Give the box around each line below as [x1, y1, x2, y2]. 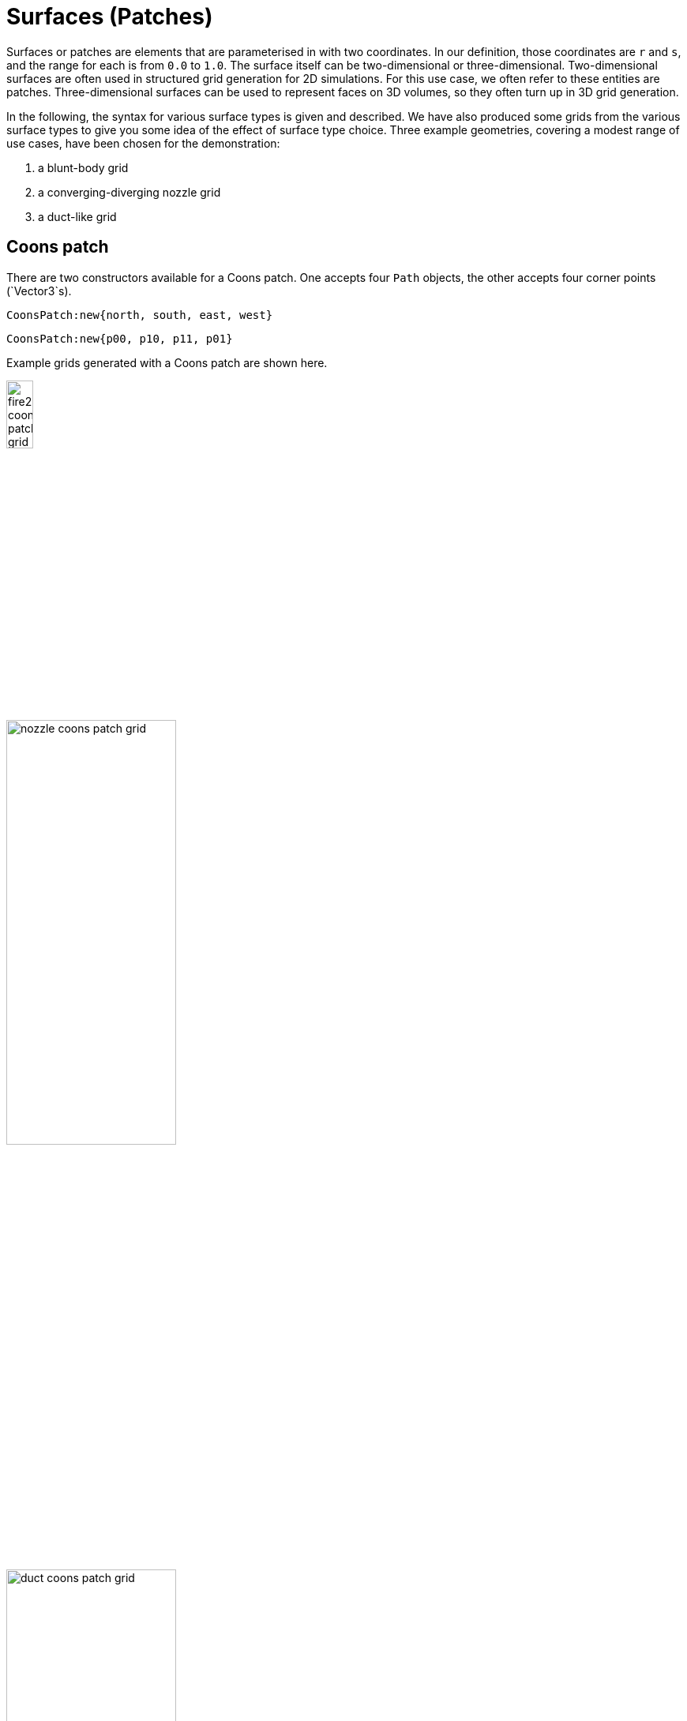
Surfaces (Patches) [6, 3, 213, 30]
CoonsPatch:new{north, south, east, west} [6, 308, 273, 321]
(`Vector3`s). [6, 283, 72, 298]
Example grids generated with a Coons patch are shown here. [6, 355, 328, 369]
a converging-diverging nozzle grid [38, 185, 221, 199]
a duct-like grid [38, 209, 117, 223]
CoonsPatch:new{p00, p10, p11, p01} [6, 332, 233, 345]
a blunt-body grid [38, 160, 129, 174]
